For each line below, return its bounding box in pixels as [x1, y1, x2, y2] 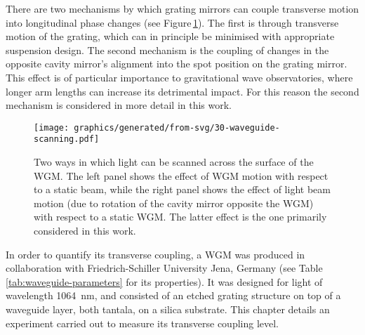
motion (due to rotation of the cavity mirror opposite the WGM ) [34, 195, 314, 210]
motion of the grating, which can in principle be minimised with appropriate [6, 29, 335, 44]
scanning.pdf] [34, 134, 100, 145]
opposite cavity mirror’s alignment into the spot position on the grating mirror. [6, 56, 347, 71]
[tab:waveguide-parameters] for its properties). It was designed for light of [6, 274, 323, 289]
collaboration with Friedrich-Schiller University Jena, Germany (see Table [6, 261, 323, 275]
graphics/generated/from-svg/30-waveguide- [74, 122, 280, 133]
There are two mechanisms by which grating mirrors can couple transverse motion [6, 1, 359, 15]
